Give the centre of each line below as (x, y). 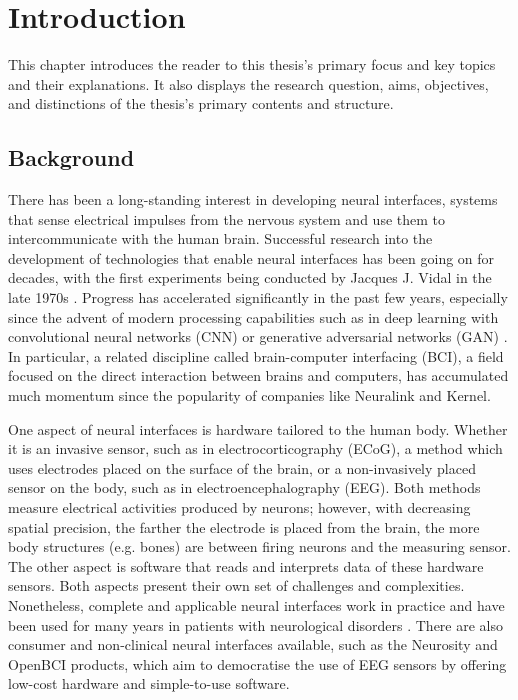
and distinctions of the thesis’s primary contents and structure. (201, 103)
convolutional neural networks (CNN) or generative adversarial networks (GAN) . (258, 336)
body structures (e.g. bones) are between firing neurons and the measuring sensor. (259, 546)
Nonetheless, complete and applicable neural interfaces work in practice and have (256, 604)
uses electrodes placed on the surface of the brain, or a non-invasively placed (242, 467)
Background (71, 157)
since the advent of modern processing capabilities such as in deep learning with (253, 316)
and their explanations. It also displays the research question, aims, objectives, (248, 83)
